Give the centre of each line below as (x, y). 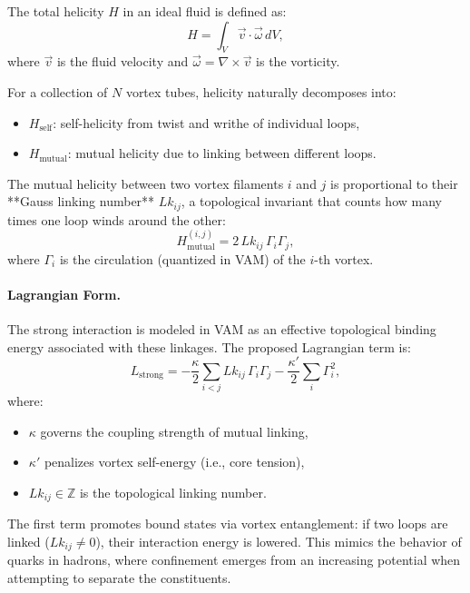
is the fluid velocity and (122, 61)
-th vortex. (344, 258)
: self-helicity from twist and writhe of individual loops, (206, 122)
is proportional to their (394, 183)
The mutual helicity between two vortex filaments (146, 183)
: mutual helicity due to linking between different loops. (222, 153)
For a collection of (58, 91)
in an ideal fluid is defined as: (205, 11)
